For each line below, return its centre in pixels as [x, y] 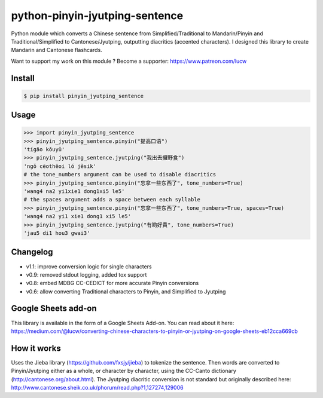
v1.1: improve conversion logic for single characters [89, 267]
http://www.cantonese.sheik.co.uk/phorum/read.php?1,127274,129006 [97, 388]
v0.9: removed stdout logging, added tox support [86, 274]
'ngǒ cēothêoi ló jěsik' [60, 166]
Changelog [32, 252]
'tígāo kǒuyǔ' [44, 150]
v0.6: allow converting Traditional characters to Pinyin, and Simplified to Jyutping [126, 291]
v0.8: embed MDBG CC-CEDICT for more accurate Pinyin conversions [112, 283]
